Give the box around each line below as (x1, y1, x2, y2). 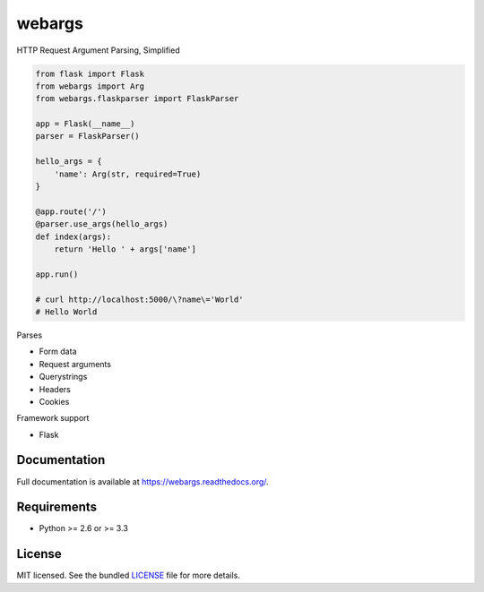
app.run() (35, 269, 79, 279)
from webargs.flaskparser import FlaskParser (35, 94, 239, 104)
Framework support (16, 413, 90, 424)
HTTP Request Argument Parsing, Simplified (16, 45, 180, 56)
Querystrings (39, 372, 88, 382)
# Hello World (35, 306, 98, 317)
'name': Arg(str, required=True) (54, 168, 202, 179)
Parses (16, 330, 43, 340)
